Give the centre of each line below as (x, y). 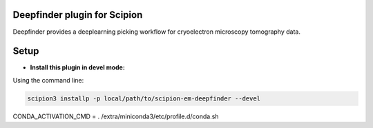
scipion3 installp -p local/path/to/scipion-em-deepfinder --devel (144, 98)
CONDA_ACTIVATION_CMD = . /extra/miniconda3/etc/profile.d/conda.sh (116, 116)
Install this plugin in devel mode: (78, 67)
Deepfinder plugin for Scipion (78, 15)
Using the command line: (48, 80)
